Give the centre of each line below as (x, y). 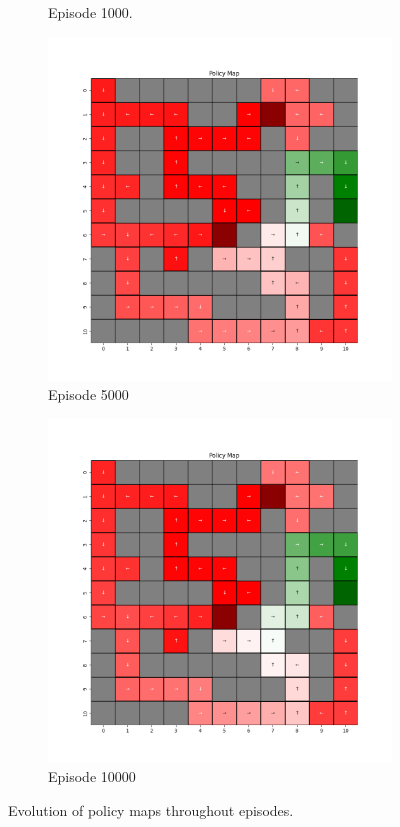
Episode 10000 (92, 776)
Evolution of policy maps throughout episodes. (151, 809)
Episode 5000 (88, 394)
